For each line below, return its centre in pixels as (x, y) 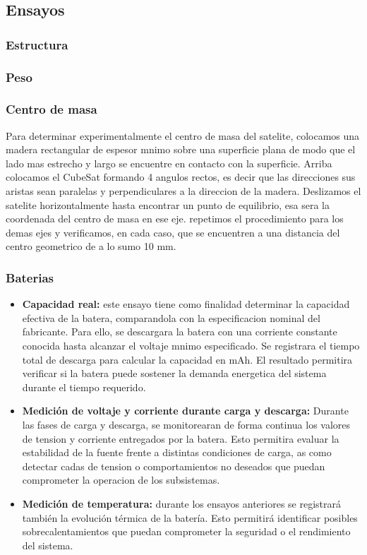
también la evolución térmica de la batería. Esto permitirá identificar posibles (190, 517)
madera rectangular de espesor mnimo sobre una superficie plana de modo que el (181, 149)
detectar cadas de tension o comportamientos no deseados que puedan (174, 466)
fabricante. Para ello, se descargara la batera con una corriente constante (180, 332)
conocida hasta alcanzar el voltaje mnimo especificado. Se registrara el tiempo (191, 346)
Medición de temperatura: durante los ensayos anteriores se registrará (182, 503)
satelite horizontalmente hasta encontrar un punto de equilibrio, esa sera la (168, 204)
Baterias (30, 277)
